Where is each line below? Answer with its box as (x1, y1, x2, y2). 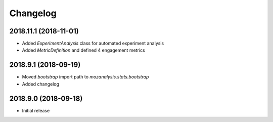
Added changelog (22, 81, 60, 87)
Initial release (22, 107, 50, 113)
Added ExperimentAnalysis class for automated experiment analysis (22, 40, 164, 47)
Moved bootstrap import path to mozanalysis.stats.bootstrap (22, 74, 149, 80)
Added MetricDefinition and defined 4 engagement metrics (22, 47, 145, 53)
